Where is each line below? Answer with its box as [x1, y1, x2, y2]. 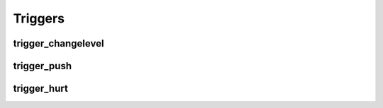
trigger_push [13, 60, 72, 72]
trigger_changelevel [13, 37, 104, 49]
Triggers [13, 11, 65, 26]
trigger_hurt [13, 83, 69, 95]
